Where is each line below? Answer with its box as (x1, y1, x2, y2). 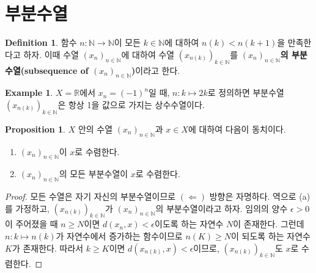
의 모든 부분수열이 (59, 167, 128, 180)
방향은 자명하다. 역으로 (209, 190, 296, 203)
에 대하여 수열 (121, 48, 175, 60)
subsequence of (24, 64, 89, 76)
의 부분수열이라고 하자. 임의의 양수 (155, 202, 288, 214)
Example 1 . (5, 86, 53, 99)
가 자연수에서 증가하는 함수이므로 (56, 230, 183, 242)
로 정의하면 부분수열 (207, 86, 284, 99)
